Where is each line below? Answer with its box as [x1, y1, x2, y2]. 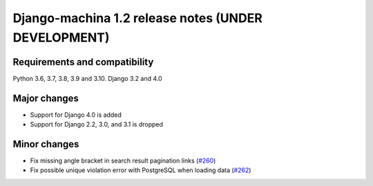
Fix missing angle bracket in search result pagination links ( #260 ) [30, 156, 216, 165]
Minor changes [12, 138, 79, 150]
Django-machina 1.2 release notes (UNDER [12, 10, 262, 26]
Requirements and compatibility [12, 56, 154, 68]
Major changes [12, 92, 79, 104]
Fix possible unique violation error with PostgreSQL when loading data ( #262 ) [30, 166, 251, 174]
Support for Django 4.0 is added [30, 111, 122, 119]
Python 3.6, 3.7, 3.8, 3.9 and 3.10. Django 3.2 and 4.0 [12, 74, 162, 82]
